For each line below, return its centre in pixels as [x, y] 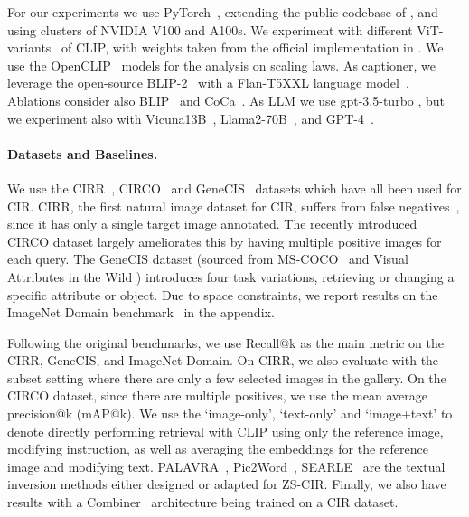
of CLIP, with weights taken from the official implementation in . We [253, 47]
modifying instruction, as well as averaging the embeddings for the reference [218, 449]
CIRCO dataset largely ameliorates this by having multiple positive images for [225, 241]
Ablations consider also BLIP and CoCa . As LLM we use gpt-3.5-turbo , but [226, 100]
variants [29, 47]
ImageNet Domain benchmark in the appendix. [141, 312]
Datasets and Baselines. [83, 153]
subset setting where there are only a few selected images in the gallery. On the [227, 377]
